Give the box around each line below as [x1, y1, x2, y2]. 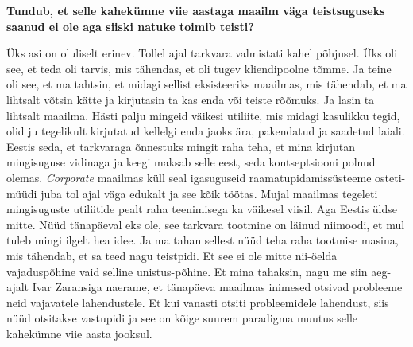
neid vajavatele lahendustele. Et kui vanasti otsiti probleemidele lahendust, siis [6, 294, 389, 310]
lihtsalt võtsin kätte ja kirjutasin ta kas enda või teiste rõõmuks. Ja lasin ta [6, 91, 375, 107]
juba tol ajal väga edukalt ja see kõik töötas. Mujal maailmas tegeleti [41, 185, 378, 201]
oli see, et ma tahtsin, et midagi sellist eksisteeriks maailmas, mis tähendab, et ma [6, 76, 407, 92]
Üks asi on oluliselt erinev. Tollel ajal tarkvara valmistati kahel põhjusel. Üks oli [6, 45, 398, 61]
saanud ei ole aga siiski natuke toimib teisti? [6, 18, 254, 34]
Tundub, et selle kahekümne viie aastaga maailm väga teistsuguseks [6, 2, 385, 18]
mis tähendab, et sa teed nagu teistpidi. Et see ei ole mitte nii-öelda [6, 247, 338, 263]
